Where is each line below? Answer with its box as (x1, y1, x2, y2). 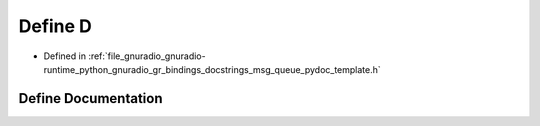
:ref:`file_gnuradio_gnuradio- (88, 50, 206, 62)
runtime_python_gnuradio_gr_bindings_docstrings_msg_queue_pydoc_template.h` (43, 63, 382, 75)
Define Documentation (18, 90, 163, 107)
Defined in (43, 50, 87, 62)
